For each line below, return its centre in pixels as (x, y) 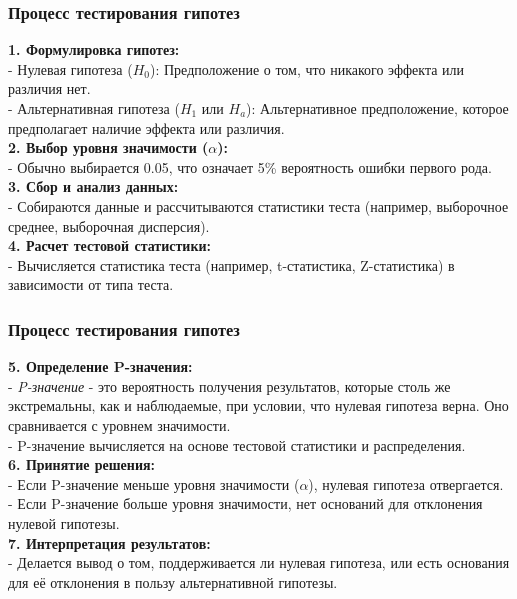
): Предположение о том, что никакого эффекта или (307, 68)
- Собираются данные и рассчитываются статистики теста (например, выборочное (258, 205)
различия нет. (49, 88)
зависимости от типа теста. (91, 284)
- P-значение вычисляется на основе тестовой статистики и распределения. (237, 444)
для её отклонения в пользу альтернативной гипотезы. (173, 581)
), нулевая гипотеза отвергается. (406, 483)
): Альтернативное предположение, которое (377, 108)
